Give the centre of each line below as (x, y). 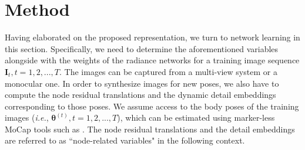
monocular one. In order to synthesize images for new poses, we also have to (142, 83)
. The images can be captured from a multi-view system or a (168, 71)
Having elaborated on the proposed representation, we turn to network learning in (152, 37)
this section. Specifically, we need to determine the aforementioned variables (142, 48)
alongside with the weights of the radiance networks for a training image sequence (152, 60)
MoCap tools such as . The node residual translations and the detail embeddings (150, 129)
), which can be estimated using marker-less (196, 117)
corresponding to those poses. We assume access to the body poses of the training (152, 106)
